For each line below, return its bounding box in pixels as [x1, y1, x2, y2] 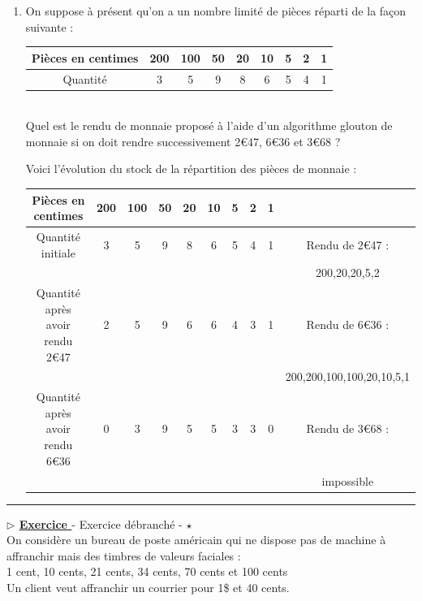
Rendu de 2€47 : [306, 236, 390, 253]
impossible [321, 472, 374, 489]
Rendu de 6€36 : [306, 316, 390, 333]
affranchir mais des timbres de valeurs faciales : [6, 547, 241, 564]
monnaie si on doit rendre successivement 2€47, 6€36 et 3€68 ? [25, 132, 341, 149]
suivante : [25, 18, 74, 35]
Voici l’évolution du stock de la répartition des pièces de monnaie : [25, 160, 357, 177]
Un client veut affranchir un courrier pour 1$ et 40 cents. [6, 578, 290, 595]
